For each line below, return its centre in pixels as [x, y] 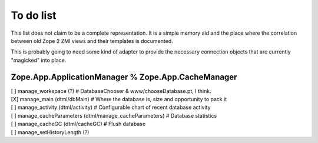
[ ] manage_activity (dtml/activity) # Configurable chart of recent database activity [111, 107]
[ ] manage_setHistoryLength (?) [50, 132]
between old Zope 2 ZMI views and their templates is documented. [92, 41]
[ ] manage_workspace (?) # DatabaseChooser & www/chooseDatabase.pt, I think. [111, 91]
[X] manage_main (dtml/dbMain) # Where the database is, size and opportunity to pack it [119, 99]
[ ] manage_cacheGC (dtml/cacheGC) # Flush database [78, 124]
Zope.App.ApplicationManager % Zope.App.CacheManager [124, 77]
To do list [34, 15]
